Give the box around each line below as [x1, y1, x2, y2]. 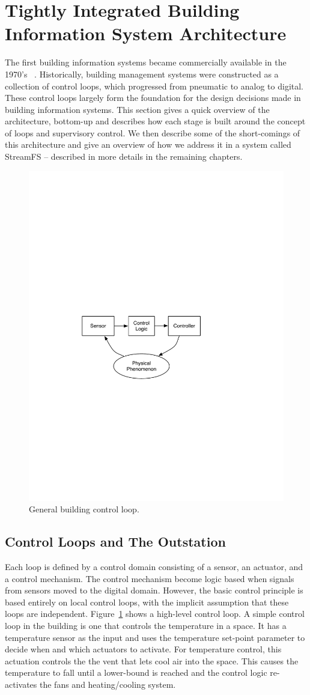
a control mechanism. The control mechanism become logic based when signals [5, 572, 294, 584]
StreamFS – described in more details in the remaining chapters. [5, 150, 243, 163]
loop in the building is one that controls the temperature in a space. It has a [5, 619, 287, 631]
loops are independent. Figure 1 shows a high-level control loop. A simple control [5, 607, 305, 620]
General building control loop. [29, 503, 139, 515]
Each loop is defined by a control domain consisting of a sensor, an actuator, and [5, 560, 303, 572]
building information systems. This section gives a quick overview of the [5, 103, 270, 115]
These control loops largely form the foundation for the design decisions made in [5, 91, 301, 104]
